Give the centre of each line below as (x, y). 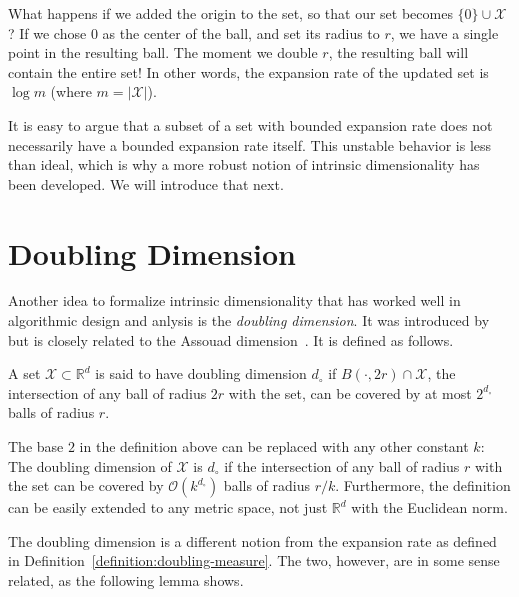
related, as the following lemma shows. (126, 580)
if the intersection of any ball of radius (342, 465)
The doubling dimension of (90, 465)
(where (71, 91)
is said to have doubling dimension (201, 373)
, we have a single (444, 32)
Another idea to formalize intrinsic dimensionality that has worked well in (234, 300)
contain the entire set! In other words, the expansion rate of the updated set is (248, 71)
